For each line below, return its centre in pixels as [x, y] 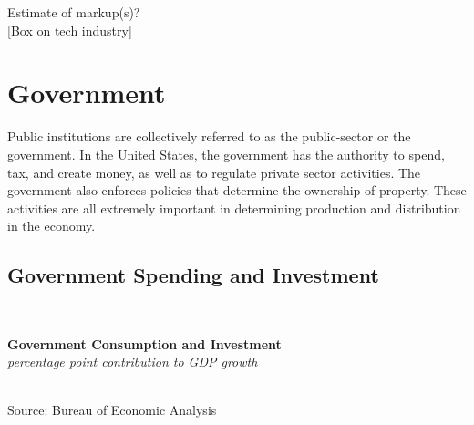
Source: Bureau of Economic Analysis [112, 410]
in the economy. [52, 226]
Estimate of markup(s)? [74, 12]
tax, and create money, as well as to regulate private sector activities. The [214, 172]
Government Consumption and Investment [144, 343]
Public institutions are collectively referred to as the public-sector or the [209, 136]
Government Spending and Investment [193, 275]
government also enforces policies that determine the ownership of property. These [237, 190]
